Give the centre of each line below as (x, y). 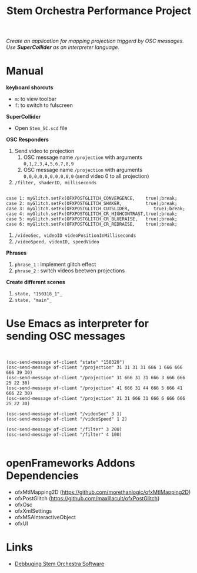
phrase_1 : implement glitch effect (55, 265)
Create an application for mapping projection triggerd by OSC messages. (95, 41)
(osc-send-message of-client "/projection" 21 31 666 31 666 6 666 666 (96, 399)
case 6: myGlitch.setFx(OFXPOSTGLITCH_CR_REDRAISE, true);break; (92, 224)
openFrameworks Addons (71, 463)
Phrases (16, 253)
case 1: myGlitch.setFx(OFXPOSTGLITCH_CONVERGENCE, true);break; (92, 198)
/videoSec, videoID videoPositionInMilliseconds (75, 236)
